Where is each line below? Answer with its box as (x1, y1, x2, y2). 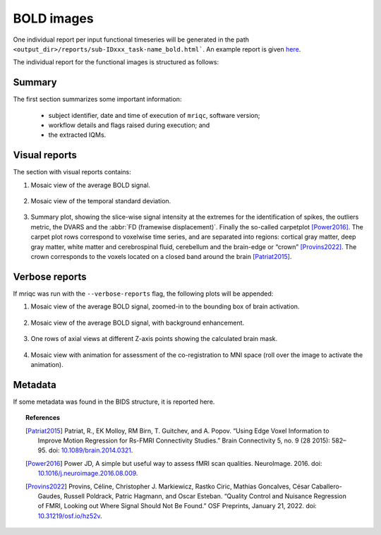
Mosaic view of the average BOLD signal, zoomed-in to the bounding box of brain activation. (30, 302, 300, 311)
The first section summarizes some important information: (13, 95, 182, 104)
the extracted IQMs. (48, 131, 107, 139)
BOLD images (13, 11, 95, 26)
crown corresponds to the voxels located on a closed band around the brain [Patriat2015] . (30, 253, 292, 261)
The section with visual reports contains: (13, 168, 131, 176)
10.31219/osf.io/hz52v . (37, 512, 102, 520)
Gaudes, (37, 491, 63, 500)
